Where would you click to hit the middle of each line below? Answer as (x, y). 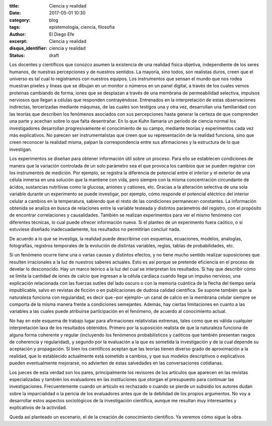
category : (20, 20)
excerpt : (18, 41)
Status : (17, 55)
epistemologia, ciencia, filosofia (82, 27)
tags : (15, 27)
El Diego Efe (62, 34)
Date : (15, 13)
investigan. (21, 149)
